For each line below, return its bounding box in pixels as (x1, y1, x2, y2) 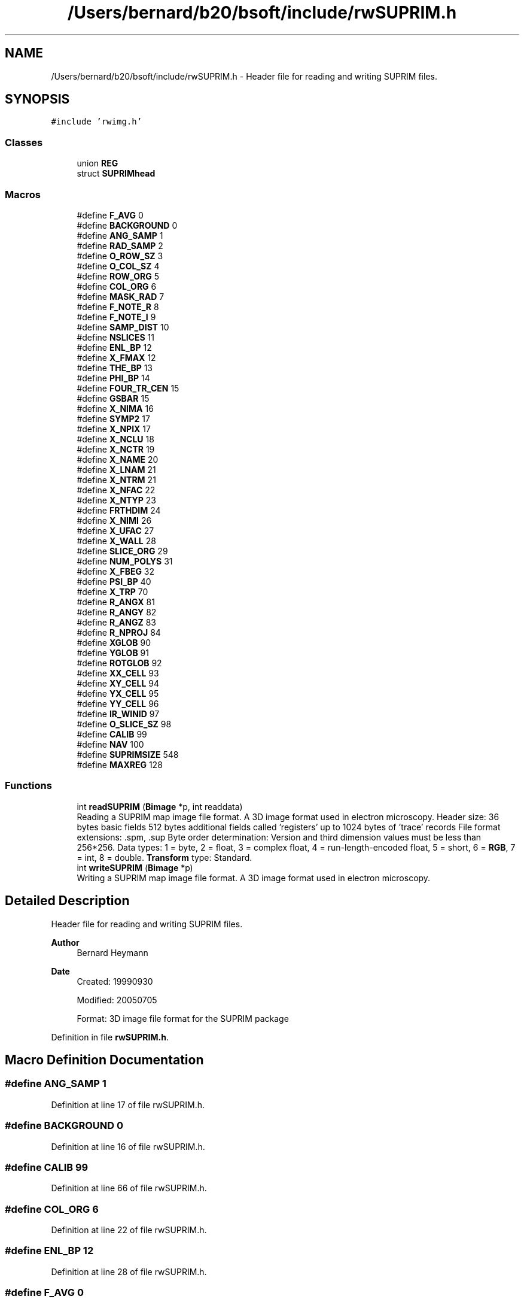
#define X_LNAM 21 (77, 464, 156, 475)
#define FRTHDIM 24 (77, 505, 161, 515)
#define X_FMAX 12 (77, 352, 156, 363)
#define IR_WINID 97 (77, 708, 160, 719)
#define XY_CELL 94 (77, 678, 159, 688)
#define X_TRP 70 (77, 586, 148, 597)
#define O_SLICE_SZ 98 (77, 718, 172, 729)
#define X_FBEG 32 (77, 566, 155, 576)
